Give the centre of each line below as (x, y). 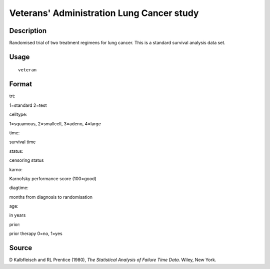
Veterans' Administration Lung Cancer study (104, 13)
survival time (22, 142)
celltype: (18, 114)
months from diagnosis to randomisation (51, 197)
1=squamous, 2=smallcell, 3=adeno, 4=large (55, 124)
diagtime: (19, 188)
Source (21, 248)
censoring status (26, 160)
